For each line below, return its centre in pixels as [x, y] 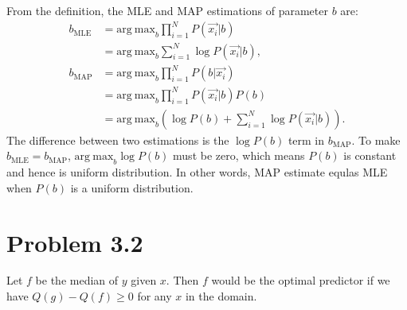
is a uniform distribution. [132, 187]
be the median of [77, 280]
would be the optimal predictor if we [301, 280]
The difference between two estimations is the [118, 139]
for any [155, 296]
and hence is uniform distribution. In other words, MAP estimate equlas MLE [197, 172]
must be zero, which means [239, 155]
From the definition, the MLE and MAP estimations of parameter [167, 10]
